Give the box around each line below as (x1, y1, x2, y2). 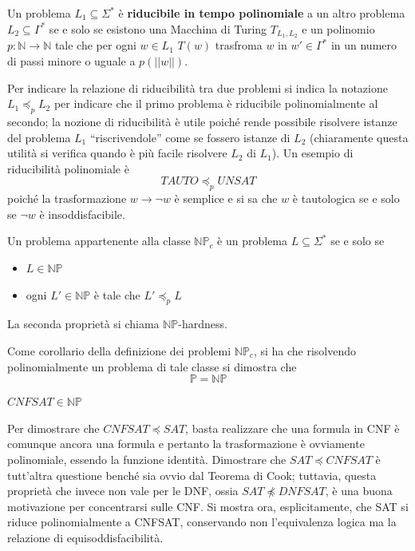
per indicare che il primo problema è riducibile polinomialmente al (53, 95, 378, 112)
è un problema (217, 232, 288, 249)
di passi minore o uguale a (7, 53, 136, 69)
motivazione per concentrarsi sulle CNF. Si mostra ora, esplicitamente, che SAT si (7, 497, 409, 514)
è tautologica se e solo (292, 190, 400, 207)
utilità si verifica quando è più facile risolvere (7, 145, 227, 161)
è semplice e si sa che (174, 190, 278, 207)
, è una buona (325, 482, 393, 499)
